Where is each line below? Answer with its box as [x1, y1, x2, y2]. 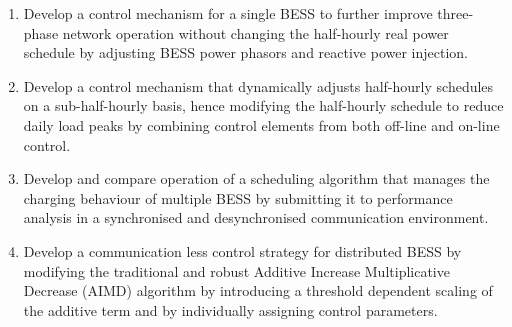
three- [437, 3, 474, 23]
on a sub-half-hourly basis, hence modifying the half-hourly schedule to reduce [23, 95, 504, 116]
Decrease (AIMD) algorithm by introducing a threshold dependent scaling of [23, 280, 493, 301]
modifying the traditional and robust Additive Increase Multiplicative [23, 260, 450, 281]
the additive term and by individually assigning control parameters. [23, 299, 438, 320]
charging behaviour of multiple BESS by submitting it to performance [23, 187, 453, 208]
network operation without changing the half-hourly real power [62, 22, 449, 43]
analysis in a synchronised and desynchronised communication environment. [23, 207, 489, 228]
